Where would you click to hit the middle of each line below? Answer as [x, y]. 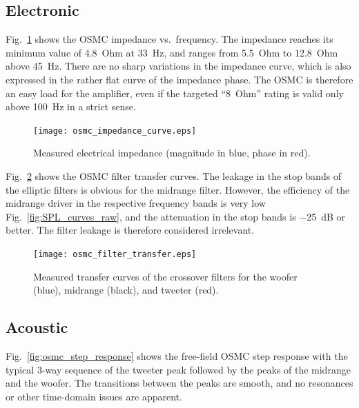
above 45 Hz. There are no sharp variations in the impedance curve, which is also [178, 66]
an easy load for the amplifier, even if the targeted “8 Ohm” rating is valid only [175, 93]
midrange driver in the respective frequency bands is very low [136, 203]
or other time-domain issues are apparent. [94, 396]
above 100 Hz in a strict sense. [71, 106]
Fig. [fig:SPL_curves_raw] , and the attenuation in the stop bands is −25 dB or [176, 216]
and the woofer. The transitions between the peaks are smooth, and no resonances [179, 383]
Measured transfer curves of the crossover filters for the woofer [165, 276]
